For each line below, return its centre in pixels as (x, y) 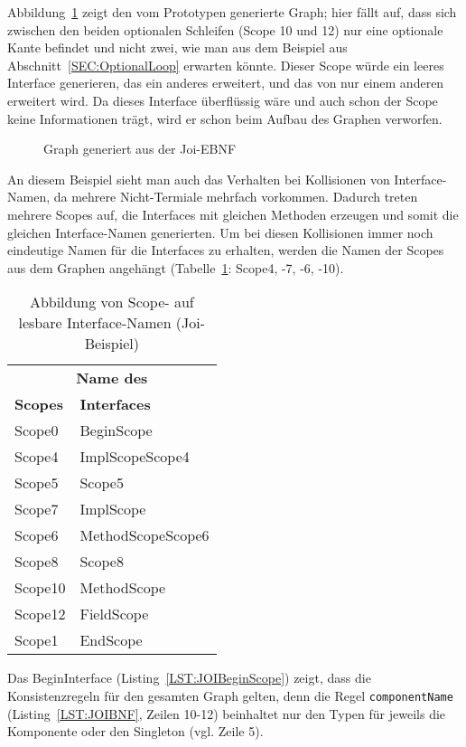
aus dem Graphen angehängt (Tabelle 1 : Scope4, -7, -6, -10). (176, 267)
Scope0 (37, 430)
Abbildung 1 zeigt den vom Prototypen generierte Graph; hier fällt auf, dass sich (232, 12)
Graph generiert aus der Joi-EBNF (140, 149)
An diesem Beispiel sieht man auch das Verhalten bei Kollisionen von (199, 179)
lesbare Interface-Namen (95, 323)
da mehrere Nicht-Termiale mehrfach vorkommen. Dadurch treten (236, 197)
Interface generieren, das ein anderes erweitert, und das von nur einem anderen (226, 83)
